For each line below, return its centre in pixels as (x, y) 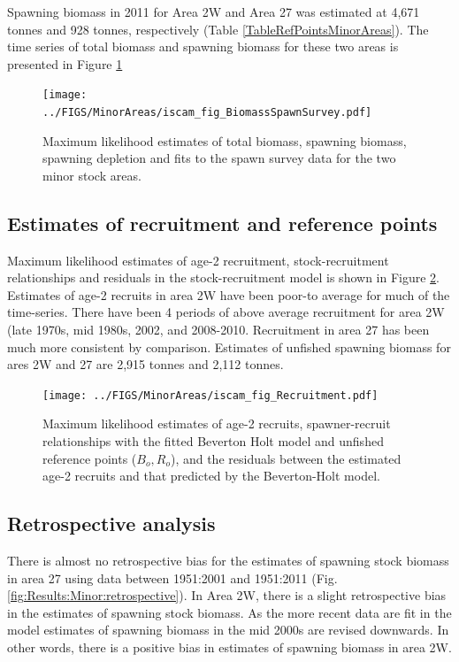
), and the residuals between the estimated (286, 458)
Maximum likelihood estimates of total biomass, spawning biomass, (225, 140)
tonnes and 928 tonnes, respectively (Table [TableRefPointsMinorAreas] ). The (218, 29)
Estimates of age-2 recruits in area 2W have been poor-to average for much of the (229, 294)
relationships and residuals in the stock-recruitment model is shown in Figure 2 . (224, 277)
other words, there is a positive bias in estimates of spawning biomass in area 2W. (229, 647)
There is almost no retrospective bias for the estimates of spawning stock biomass (228, 561)
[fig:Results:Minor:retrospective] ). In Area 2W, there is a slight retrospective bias (227, 595)
